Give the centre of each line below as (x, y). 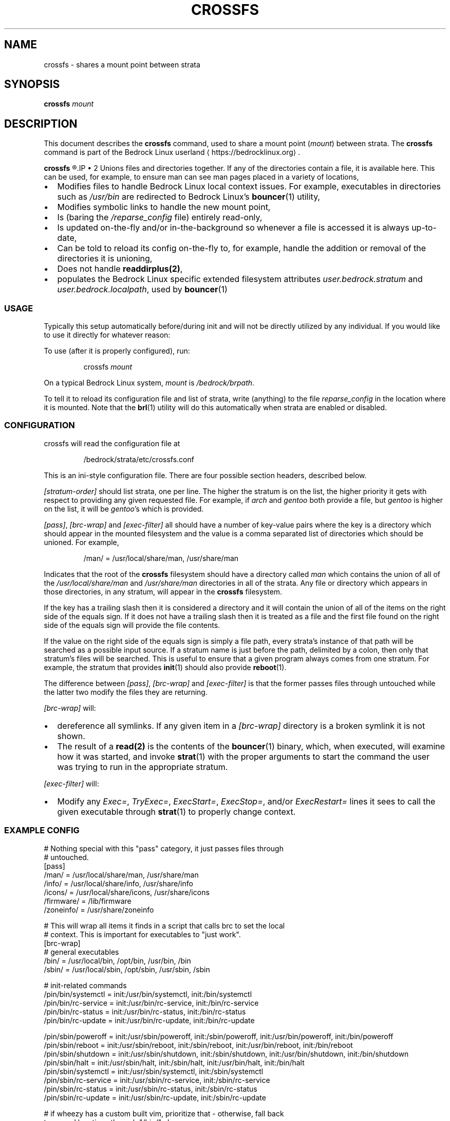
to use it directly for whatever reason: (107, 335)
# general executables (81, 952)
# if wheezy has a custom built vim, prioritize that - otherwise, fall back (164, 1113)
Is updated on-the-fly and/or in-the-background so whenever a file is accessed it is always (233, 228)
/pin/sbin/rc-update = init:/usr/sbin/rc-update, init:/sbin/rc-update (155, 1097)
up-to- (424, 228)
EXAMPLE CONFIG (42, 830)
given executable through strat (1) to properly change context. (176, 811)
